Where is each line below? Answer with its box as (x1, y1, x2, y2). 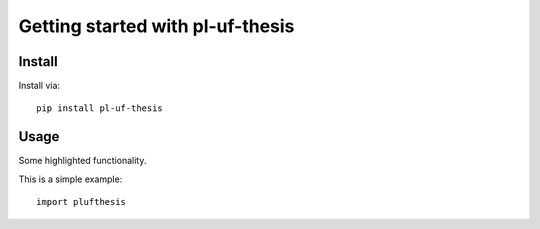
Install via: (18, 80, 60, 92)
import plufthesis (36, 196, 127, 208)
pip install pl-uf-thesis (36, 103, 164, 114)
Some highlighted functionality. (18, 155, 147, 167)
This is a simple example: (18, 173, 123, 185)
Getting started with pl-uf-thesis (18, 15, 295, 37)
